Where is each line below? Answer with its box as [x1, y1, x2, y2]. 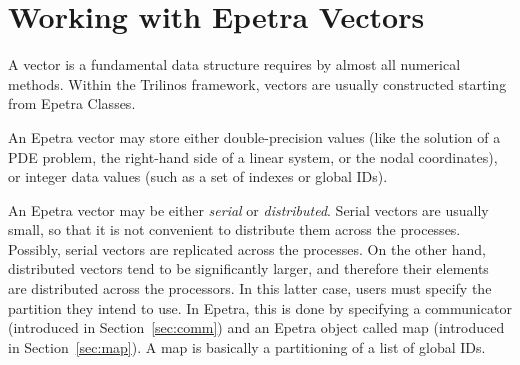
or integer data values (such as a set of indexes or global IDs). [8, 166, 388, 187]
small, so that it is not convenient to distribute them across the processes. [8, 219, 461, 240]
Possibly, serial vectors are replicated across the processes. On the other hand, [8, 238, 486, 259]
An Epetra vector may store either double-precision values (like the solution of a [8, 126, 501, 147]
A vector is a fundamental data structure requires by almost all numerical [8, 54, 461, 75]
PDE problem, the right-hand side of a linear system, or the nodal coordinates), [8, 146, 498, 167]
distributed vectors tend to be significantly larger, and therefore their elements [8, 258, 489, 279]
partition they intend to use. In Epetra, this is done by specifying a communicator [8, 297, 512, 318]
